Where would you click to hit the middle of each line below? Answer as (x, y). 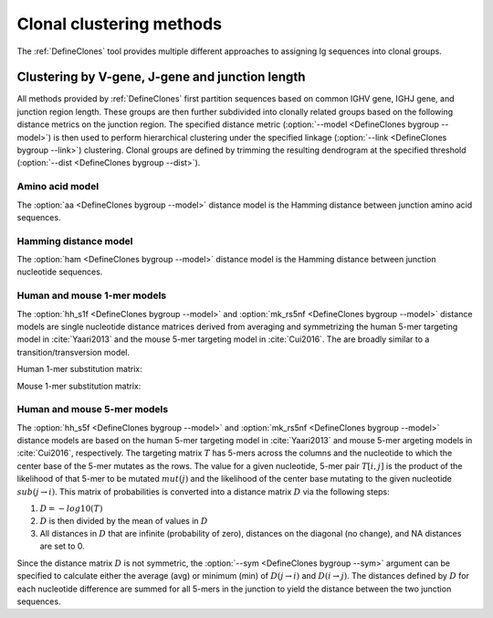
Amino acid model (58, 186)
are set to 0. (63, 546)
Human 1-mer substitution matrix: (79, 369)
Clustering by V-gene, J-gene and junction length (161, 77)
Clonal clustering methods (120, 24)
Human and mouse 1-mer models (92, 295)
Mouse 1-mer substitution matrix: (79, 386)
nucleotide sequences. (60, 272)
